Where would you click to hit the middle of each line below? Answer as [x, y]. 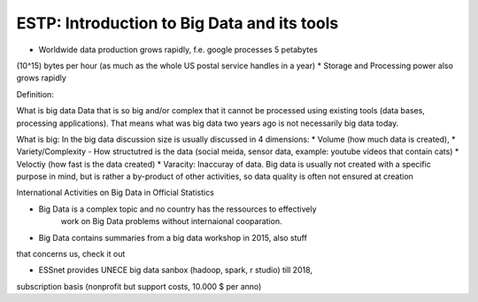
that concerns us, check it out [71, 254]
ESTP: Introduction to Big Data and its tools [177, 23]
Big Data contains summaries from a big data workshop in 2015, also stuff [173, 237]
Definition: [35, 94]
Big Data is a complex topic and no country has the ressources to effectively [178, 209]
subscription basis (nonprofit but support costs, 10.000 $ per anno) [139, 286]
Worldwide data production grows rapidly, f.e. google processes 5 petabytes [178, 50]
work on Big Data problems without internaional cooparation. [171, 221]
